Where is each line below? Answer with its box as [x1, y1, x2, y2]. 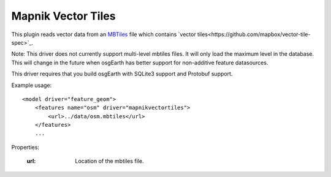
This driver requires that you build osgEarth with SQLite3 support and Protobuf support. [11, 70, 233, 78]
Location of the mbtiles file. [75, 157, 144, 165]
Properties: [11, 143, 40, 151]
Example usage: [11, 81, 52, 89]
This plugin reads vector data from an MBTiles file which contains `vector [11, 31, 196, 38]
